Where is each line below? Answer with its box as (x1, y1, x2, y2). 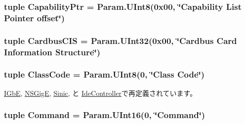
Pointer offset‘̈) (4, 11, 65, 24)
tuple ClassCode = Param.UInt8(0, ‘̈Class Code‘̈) (4, 68, 205, 81)
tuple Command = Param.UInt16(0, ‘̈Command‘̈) (4, 109, 205, 121)
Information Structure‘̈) (4, 45, 100, 58)
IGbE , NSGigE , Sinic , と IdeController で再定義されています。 (4, 87, 197, 98)
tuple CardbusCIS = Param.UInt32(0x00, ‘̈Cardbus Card (4, 34, 237, 46)
